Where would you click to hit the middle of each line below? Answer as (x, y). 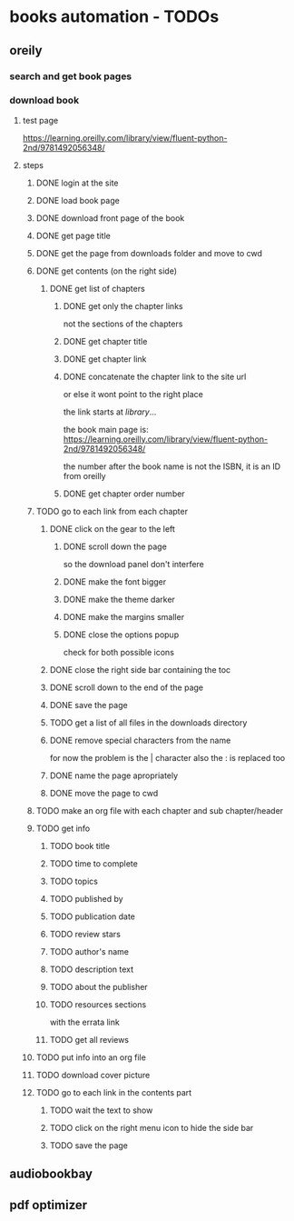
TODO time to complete (93, 863)
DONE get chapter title (105, 341)
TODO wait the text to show (101, 1110)
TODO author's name (89, 951)
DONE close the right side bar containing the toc (140, 669)
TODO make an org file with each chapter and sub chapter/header (160, 810)
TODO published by (87, 898)
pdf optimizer (49, 1205)
